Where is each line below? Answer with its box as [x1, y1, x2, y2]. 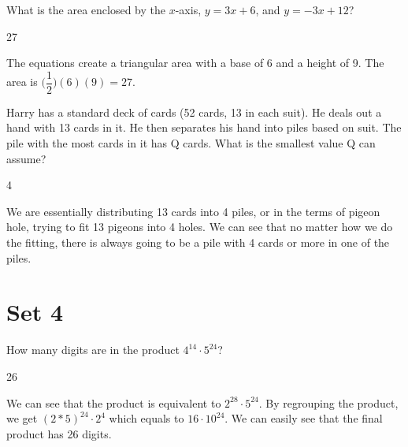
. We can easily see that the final [224, 410, 383, 427]
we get [6, 410, 38, 427]
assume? [6, 150, 46, 166]
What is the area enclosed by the [6, 2, 166, 17]
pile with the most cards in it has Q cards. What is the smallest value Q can [6, 135, 376, 151]
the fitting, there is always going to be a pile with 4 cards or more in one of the [6, 234, 390, 250]
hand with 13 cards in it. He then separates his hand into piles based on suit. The [6, 119, 402, 136]
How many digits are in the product [6, 341, 180, 358]
